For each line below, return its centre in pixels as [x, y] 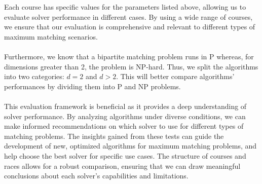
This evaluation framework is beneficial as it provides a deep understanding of [125, 106]
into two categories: [34, 76]
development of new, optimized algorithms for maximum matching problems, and [130, 146]
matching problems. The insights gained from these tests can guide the [114, 136]
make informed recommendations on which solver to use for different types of [124, 126]
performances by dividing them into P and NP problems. [92, 86]
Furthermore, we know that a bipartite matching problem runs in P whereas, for [129, 56]
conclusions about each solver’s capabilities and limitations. [96, 176]
